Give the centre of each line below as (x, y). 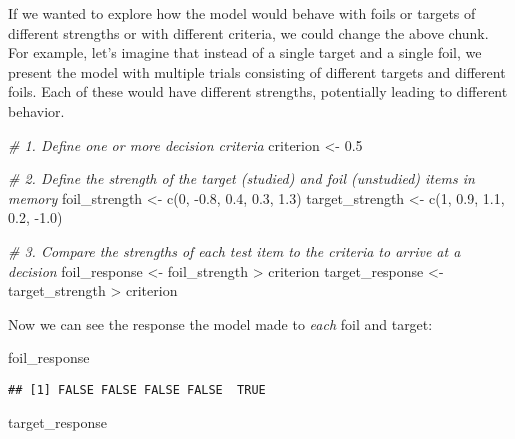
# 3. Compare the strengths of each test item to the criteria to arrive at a (234, 250)
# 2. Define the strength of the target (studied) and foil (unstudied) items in (241, 178)
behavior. (36, 110)
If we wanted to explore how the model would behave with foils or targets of (242, 13)
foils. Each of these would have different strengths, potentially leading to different (258, 91)
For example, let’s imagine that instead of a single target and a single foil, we (245, 52)
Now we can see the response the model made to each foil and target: (220, 323)
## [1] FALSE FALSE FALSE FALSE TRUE (137, 389)
